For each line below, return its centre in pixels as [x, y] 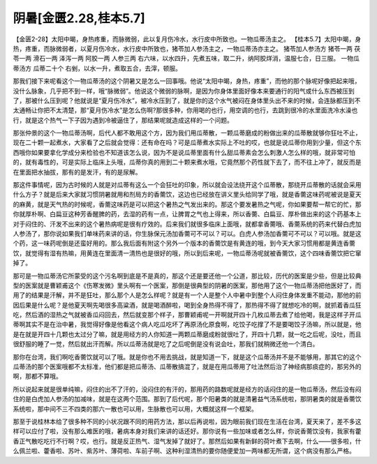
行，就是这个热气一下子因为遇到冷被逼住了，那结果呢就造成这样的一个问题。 [123, 120]
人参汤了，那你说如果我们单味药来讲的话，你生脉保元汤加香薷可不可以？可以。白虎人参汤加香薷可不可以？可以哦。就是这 [187, 233]
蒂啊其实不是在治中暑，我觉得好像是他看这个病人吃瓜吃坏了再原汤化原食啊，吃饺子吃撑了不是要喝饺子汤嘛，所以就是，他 [187, 324]
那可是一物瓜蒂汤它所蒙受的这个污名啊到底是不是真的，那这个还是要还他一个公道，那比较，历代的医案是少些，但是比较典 [187, 276]
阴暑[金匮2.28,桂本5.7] [79, 18]
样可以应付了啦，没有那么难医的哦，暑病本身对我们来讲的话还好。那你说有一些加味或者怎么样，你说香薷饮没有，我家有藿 [187, 431]
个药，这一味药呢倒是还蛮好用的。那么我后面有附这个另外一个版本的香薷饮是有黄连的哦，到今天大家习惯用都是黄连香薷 [184, 244]
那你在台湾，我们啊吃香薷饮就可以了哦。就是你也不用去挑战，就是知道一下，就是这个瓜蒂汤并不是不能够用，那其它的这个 [187, 357]
